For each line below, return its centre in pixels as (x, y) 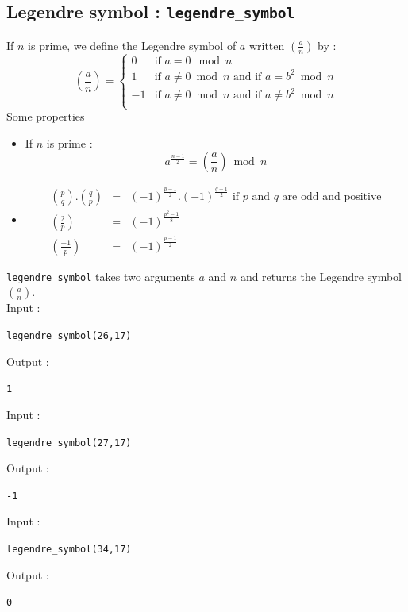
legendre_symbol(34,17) (69, 550)
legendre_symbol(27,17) (69, 443)
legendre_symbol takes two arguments (101, 276)
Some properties (46, 116)
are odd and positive (332, 197)
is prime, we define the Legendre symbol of (132, 45)
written (267, 45)
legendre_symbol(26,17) (69, 336)
